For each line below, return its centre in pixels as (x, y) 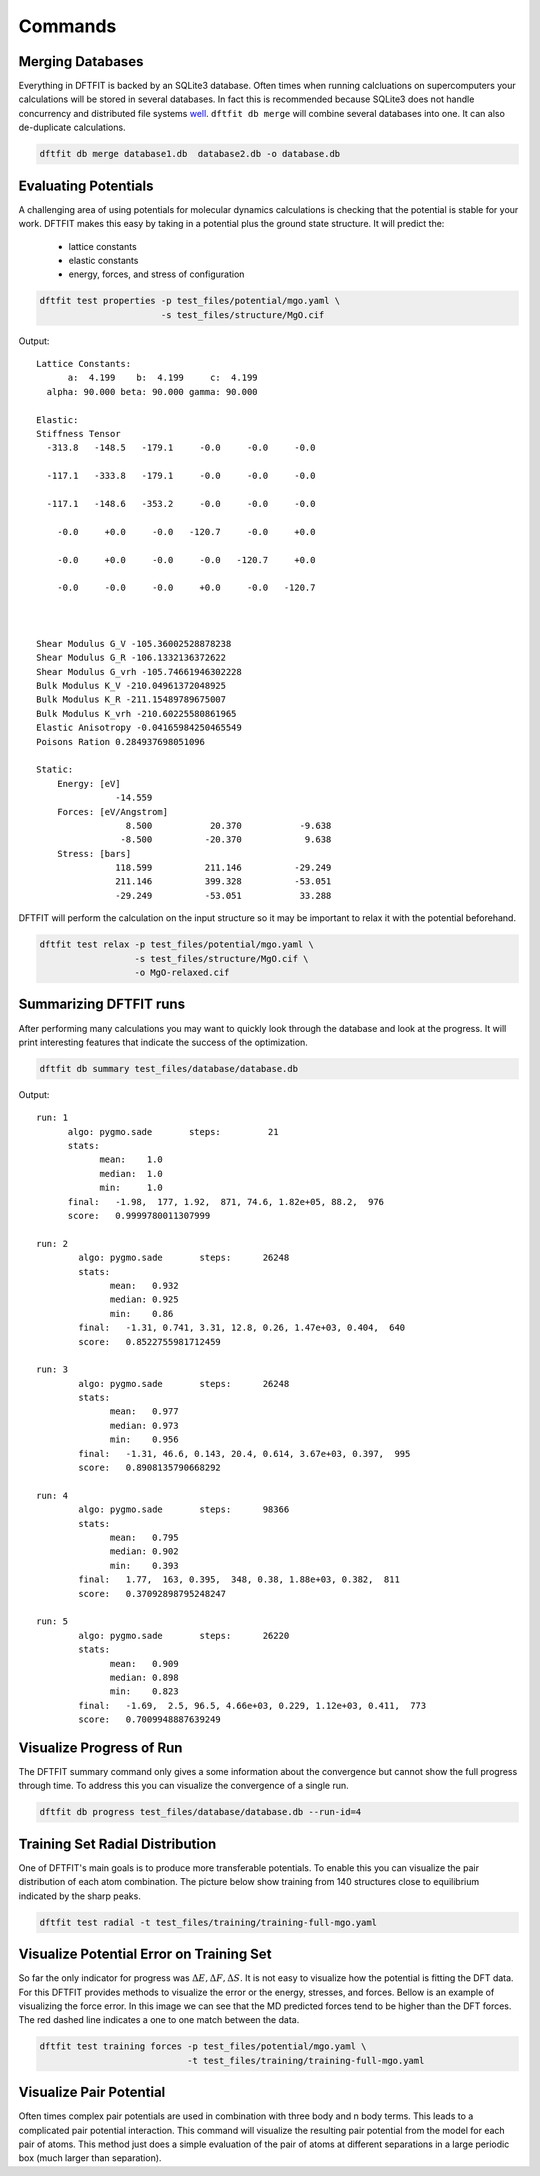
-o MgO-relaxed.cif (182, 973)
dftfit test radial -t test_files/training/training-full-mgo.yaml (208, 1922)
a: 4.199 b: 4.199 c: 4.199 (163, 378)
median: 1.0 (131, 1173)
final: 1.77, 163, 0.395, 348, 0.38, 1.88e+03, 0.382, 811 (239, 1579)
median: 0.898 (144, 1677)
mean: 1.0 (131, 1159)
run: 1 (52, 1118)
